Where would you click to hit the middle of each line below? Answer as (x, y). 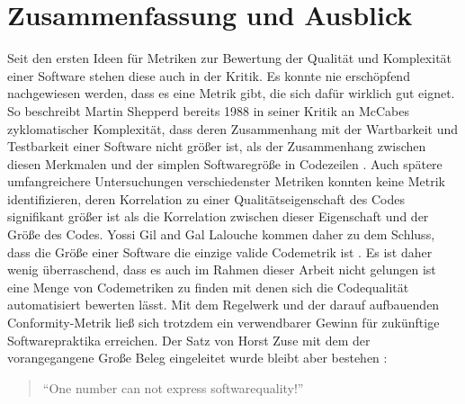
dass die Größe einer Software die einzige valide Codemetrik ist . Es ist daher (220, 251)
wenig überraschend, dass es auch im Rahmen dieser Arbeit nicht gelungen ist (222, 269)
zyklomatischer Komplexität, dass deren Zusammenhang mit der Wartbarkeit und (233, 128)
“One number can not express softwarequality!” (173, 387)
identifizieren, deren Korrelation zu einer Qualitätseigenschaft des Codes (206, 198)
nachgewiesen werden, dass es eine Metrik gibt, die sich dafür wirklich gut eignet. (231, 93)
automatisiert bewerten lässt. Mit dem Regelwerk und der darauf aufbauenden (224, 305)
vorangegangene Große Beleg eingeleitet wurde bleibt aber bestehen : (197, 358)
